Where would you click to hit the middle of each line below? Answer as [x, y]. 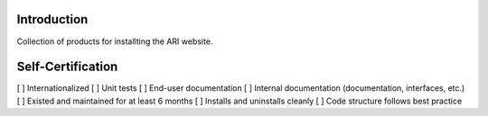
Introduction [52, 19]
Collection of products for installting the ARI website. [115, 41]
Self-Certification [67, 67]
